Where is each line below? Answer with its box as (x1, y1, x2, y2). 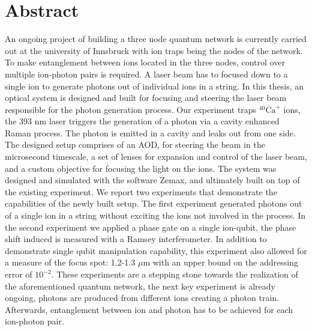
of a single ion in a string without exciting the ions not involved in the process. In (5, 209, 305, 222)
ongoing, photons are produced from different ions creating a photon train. (5, 291, 280, 304)
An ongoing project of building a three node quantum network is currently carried (5, 32, 307, 45)
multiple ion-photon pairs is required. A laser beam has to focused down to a (5, 67, 288, 80)
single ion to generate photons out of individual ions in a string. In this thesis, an (5, 79, 304, 92)
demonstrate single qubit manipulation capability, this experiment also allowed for (5, 244, 307, 257)
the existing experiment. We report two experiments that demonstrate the (5, 185, 277, 198)
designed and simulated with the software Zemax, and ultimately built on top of (5, 174, 300, 186)
